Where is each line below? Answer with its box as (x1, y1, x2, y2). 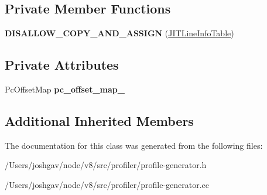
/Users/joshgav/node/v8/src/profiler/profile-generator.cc (5, 178, 210, 190)
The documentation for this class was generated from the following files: (5, 139, 263, 151)
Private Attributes (5, 56, 119, 74)
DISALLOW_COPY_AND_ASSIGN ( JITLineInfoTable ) (5, 27, 234, 39)
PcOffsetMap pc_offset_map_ (5, 83, 125, 95)
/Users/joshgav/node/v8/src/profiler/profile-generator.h (5, 159, 207, 171)
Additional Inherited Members (5, 111, 194, 129)
